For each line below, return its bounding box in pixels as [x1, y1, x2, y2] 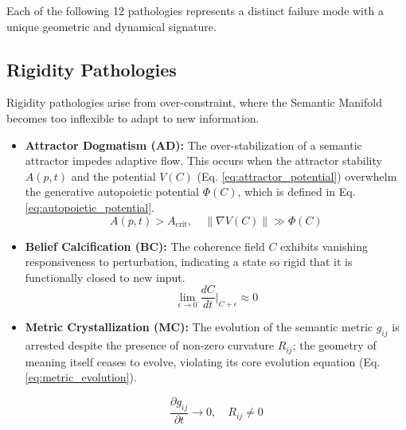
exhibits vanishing [280, 237, 368, 254]
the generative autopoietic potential [25, 183, 200, 200]
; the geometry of [292, 337, 377, 354]
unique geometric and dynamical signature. [6, 18, 217, 34]
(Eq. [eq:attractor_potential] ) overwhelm [197, 167, 397, 184]
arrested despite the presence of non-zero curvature [25, 337, 275, 354]
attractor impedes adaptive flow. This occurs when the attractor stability [25, 152, 382, 169]
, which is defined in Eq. [237, 183, 356, 200]
